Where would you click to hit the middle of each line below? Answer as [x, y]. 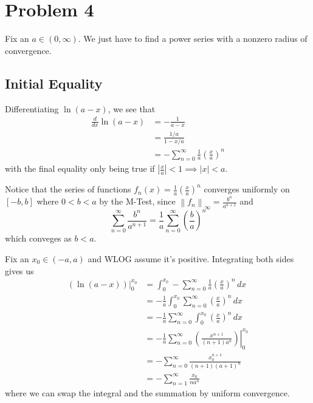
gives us [19, 270]
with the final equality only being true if [80, 168]
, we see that [132, 108]
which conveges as [38, 238]
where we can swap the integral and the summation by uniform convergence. [147, 392]
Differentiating [32, 108]
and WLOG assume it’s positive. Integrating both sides [191, 258]
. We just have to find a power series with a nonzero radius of [193, 39]
